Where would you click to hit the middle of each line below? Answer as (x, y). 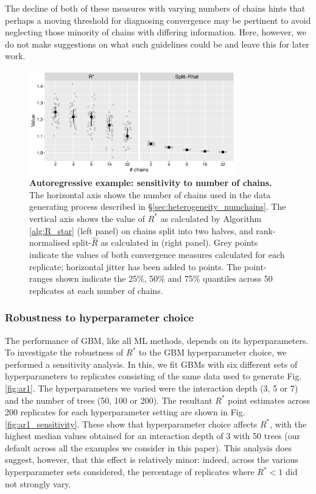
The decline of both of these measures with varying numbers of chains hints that (155, 8)
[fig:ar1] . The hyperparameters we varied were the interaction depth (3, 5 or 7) (152, 388)
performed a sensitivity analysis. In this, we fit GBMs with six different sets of (151, 364)
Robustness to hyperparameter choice (100, 317)
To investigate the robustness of (64, 352)
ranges (41, 278)
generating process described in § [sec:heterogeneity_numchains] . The (158, 206)
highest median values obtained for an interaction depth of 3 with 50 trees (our (153, 436)
